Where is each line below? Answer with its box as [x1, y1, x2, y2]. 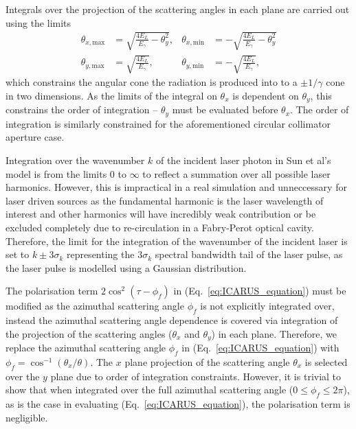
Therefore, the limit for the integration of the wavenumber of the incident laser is [5, 233, 348, 248]
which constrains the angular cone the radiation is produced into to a [5, 75, 298, 89]
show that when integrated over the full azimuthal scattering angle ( [5, 382, 293, 397]
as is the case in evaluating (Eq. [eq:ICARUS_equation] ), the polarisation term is [5, 397, 351, 411]
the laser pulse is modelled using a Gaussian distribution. [5, 260, 247, 275]
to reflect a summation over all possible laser [142, 166, 331, 181]
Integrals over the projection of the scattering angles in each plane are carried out [5, 2, 350, 16]
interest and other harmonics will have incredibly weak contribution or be [5, 207, 316, 221]
